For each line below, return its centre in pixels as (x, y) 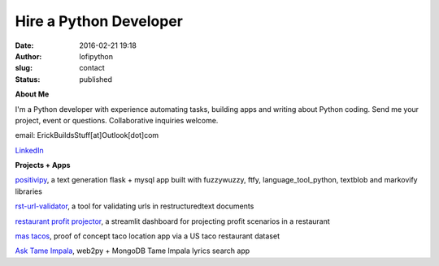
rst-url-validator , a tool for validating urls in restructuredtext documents (135, 206)
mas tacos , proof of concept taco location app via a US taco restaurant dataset (148, 236)
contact (92, 68)
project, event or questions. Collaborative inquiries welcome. (117, 120)
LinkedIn (29, 150)
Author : (28, 56)
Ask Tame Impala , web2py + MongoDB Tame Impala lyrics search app (133, 251)
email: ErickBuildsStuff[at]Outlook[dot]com (87, 135)
